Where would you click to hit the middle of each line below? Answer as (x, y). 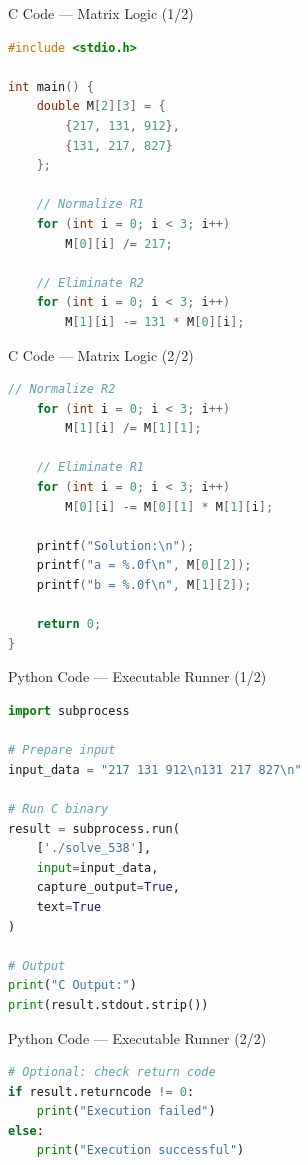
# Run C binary (58, 808)
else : (26, 1130)
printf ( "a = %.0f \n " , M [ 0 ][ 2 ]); (144, 565)
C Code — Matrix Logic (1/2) (101, 13)
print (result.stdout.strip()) (108, 1004)
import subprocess (69, 711)
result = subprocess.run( (94, 828)
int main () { (51, 86)
